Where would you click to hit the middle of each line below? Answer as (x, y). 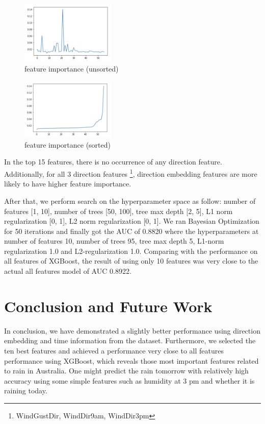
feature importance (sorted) (68, 144)
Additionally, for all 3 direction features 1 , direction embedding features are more (131, 173)
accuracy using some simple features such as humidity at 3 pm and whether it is (129, 380)
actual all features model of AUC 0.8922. (68, 271)
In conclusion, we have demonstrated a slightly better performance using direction (132, 330)
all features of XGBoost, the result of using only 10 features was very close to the (131, 261)
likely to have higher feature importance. (68, 184)
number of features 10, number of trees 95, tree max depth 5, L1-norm (114, 241)
